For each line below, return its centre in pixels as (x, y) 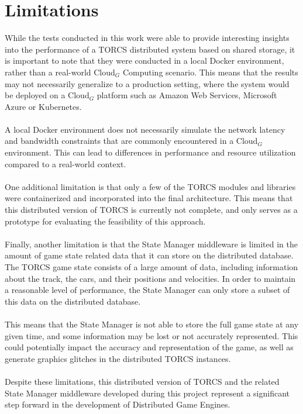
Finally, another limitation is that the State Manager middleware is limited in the (151, 244)
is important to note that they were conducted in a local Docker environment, (144, 61)
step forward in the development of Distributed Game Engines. (118, 404)
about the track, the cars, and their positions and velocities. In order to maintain (150, 278)
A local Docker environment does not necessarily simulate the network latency (145, 129)
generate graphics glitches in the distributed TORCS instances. (118, 358)
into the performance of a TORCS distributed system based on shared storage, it (150, 49)
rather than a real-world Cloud (60, 72)
